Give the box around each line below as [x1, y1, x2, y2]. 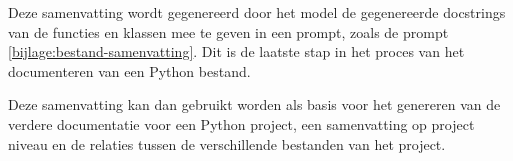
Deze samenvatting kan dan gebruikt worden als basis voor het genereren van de [8, 94, 501, 115]
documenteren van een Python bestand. [8, 60, 251, 81]
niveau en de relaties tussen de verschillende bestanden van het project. [8, 133, 446, 154]
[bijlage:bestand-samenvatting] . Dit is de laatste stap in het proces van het [8, 41, 465, 62]
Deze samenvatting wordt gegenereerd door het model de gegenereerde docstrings [8, 2, 506, 22]
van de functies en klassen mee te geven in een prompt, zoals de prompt [8, 21, 449, 42]
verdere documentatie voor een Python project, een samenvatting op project [8, 113, 475, 134]
